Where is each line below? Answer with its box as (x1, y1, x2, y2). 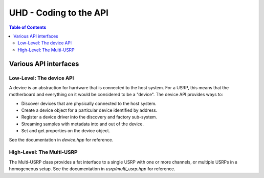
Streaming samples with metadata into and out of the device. (21, 121, 144, 127)
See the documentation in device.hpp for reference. (9, 137, 113, 142)
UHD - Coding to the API (9, 7, 109, 18)
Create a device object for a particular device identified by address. (21, 107, 157, 113)
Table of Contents (9, 24, 46, 30)
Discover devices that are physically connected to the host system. (21, 100, 156, 106)
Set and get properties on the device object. (21, 128, 110, 134)
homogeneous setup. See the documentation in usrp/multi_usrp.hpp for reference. (9, 166, 176, 172)
